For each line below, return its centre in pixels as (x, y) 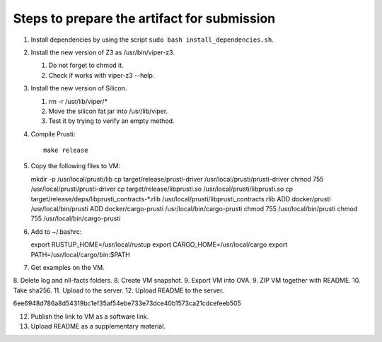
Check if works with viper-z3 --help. (102, 75)
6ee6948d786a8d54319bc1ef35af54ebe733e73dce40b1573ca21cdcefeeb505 (127, 303)
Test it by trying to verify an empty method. (111, 121)
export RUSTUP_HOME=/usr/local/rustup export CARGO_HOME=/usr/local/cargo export (159, 244)
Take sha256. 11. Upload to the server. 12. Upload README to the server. (118, 290)
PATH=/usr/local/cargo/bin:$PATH (80, 254)
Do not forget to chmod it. (86, 65)
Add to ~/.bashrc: (56, 231)
